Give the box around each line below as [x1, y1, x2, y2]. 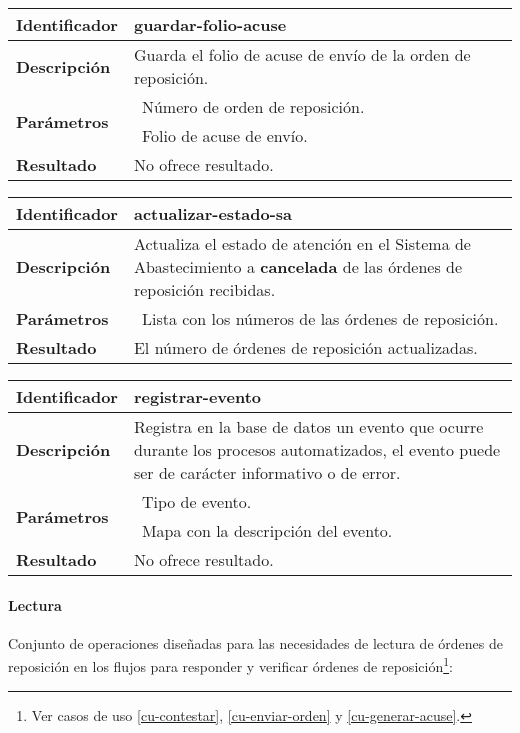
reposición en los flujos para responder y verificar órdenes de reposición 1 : [8, 653, 453, 677]
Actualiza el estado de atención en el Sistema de [133, 232, 471, 255]
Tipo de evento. [141, 490, 252, 513]
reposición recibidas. [133, 278, 276, 301]
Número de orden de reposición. [141, 95, 365, 118]
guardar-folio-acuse [133, 13, 287, 36]
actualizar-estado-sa [133, 202, 292, 225]
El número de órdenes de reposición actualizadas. [133, 336, 478, 359]
